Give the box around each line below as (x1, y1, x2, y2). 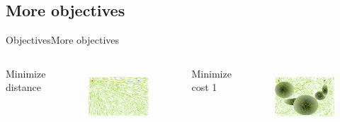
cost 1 (191, 80, 217, 94)
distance (6, 80, 41, 94)
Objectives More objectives (6, 32, 120, 47)
